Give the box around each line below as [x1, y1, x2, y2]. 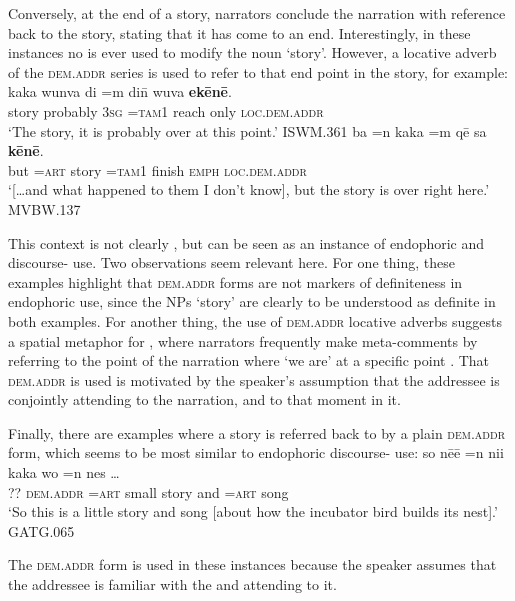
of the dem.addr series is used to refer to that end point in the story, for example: [8, 61, 509, 82]
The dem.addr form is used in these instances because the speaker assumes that [8, 554, 497, 575]
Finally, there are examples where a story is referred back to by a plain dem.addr [8, 422, 506, 443]
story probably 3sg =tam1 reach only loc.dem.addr [8, 100, 324, 121]
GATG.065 [8, 520, 75, 541]
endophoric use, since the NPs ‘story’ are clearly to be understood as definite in [8, 291, 496, 312]
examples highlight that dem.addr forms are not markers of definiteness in [8, 271, 463, 292]
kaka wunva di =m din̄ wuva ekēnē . [8, 81, 232, 102]
